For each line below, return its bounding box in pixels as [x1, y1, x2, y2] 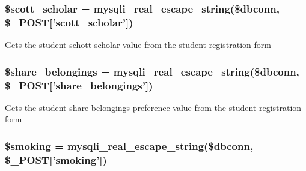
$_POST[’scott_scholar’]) [5, 14, 133, 29]
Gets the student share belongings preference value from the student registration [5, 101, 302, 113]
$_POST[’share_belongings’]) [5, 77, 153, 92]
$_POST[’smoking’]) [5, 152, 107, 167]
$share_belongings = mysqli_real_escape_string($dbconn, [5, 64, 299, 79]
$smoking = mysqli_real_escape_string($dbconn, [5, 138, 254, 153]
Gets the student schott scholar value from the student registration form [5, 38, 271, 51]
